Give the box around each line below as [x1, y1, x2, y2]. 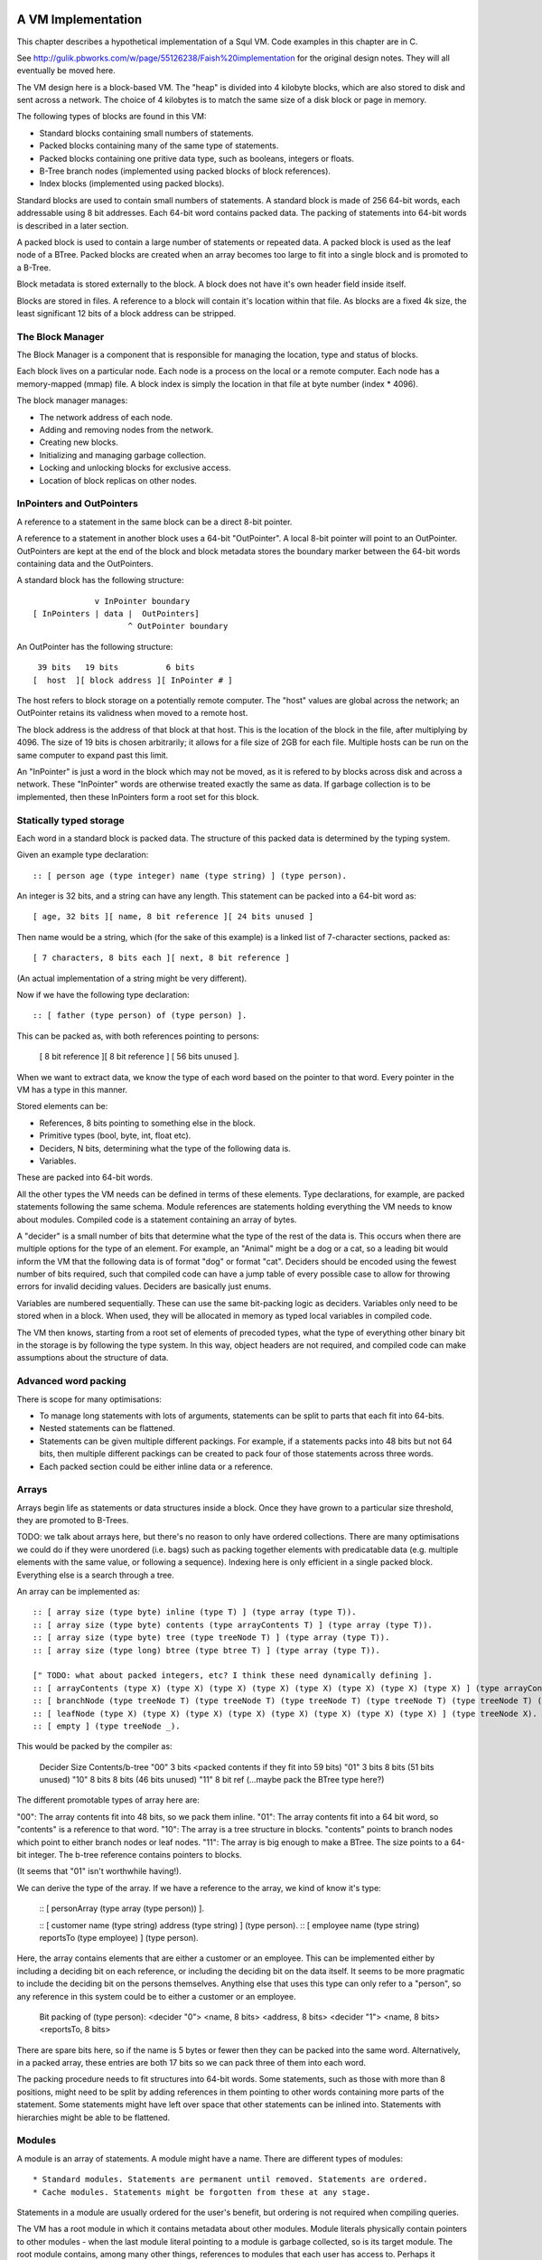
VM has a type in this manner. [16, 1084, 128, 1095]
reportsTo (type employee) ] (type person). [39, 1932, 199, 1943]
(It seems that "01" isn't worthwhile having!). [16, 1866, 182, 1877]
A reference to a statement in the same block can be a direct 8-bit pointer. [16, 516, 293, 527]
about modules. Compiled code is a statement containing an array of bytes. [16, 1214, 297, 1225]
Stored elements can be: [16, 1101, 108, 1112]
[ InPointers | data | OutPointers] [33, 608, 201, 619]
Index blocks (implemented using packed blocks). [39, 178, 225, 189]
